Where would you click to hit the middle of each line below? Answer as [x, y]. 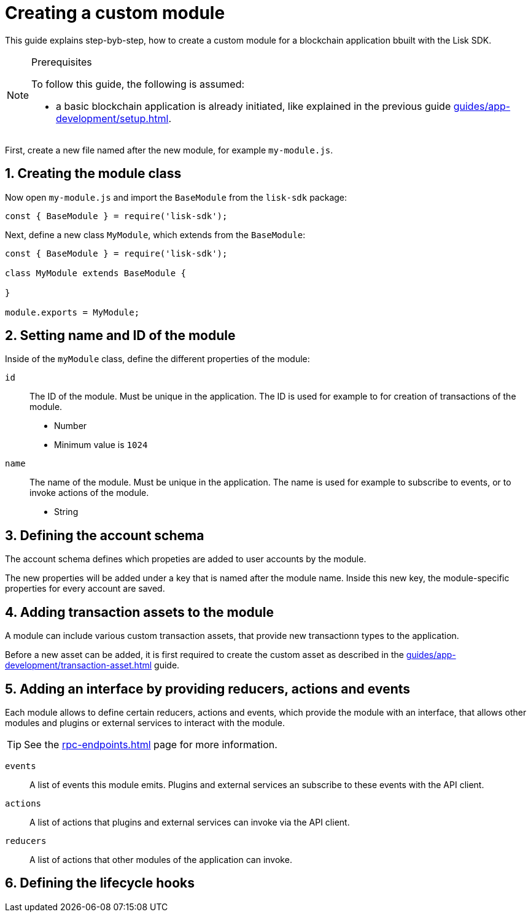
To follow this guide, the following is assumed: [138, 84]
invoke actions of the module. [89, 493]
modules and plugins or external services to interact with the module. [145, 722]
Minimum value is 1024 [101, 445]
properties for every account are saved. [85, 589]
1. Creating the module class [93, 174]
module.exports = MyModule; [72, 312]
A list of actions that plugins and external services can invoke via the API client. [190, 822]
